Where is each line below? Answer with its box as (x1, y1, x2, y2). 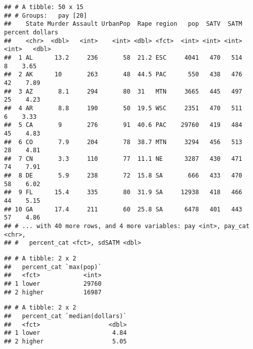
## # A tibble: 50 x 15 (4, 4, 84, 11)
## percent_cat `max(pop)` (4, 263, 102, 271)
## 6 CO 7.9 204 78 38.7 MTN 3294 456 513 (4, 138, 242, 146)
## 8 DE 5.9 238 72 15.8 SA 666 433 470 (4, 172, 242, 180)
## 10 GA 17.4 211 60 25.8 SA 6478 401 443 (4, 205, 242, 213)
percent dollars (4, 28, 58, 36)
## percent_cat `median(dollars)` (4, 312, 127, 320)
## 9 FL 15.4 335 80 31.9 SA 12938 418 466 (4, 189, 242, 196)
